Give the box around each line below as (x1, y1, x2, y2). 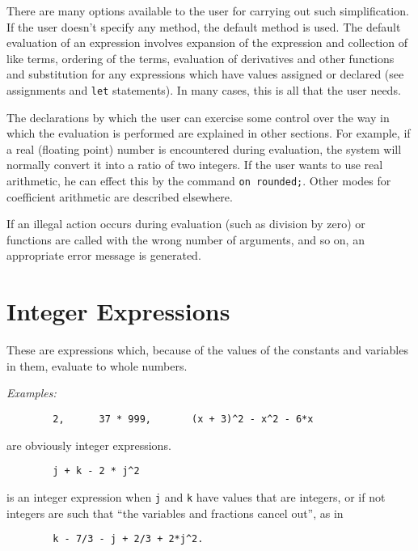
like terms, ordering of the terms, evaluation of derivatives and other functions (6, 49, 395, 66)
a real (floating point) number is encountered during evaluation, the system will (6, 140, 402, 157)
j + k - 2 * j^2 (53, 465, 140, 477)
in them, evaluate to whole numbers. (6, 357, 188, 374)
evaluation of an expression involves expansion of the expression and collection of (6, 34, 407, 51)
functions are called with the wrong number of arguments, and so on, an (6, 231, 365, 248)
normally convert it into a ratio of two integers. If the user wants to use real (6, 156, 383, 173)
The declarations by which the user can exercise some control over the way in (6, 108, 390, 125)
